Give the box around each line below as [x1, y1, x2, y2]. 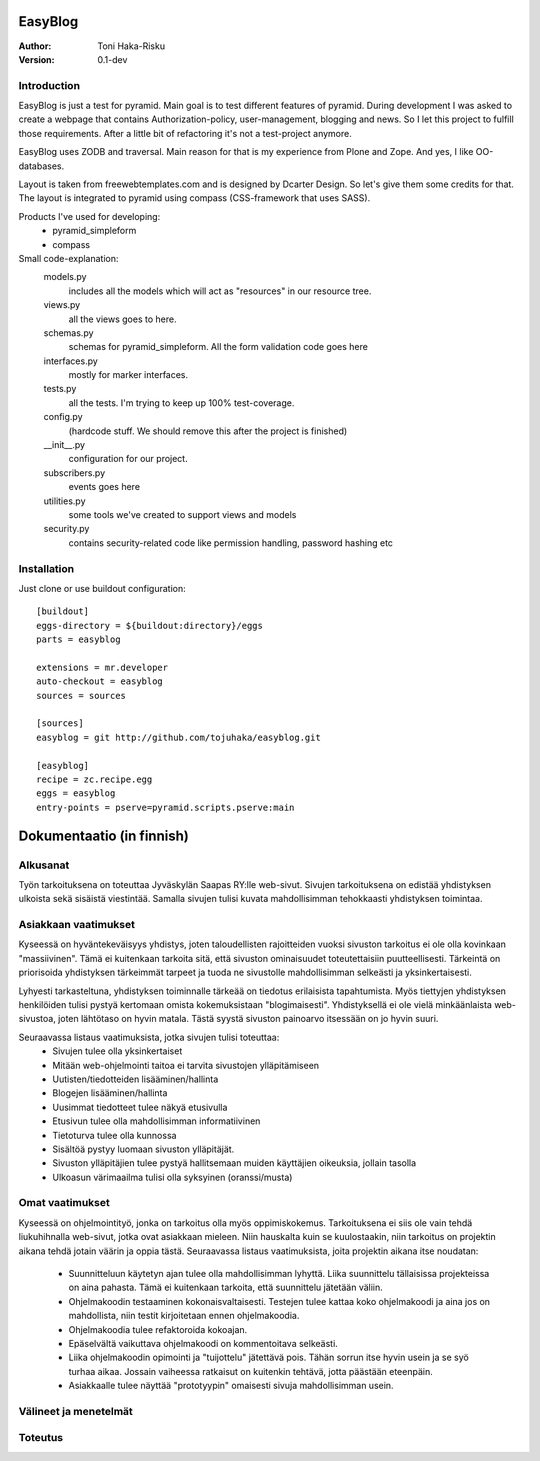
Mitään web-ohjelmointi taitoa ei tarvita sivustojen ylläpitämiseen [52, 1059, 320, 1071]
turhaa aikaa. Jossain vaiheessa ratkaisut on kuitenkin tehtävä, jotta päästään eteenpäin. [68, 1365, 434, 1377]
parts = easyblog [36, 634, 121, 645]
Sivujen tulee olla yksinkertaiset [52, 1045, 183, 1057]
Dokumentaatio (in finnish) [18, 827, 189, 844]
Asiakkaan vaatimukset [18, 918, 135, 932]
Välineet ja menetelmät [18, 1404, 134, 1418]
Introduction [18, 78, 80, 92]
